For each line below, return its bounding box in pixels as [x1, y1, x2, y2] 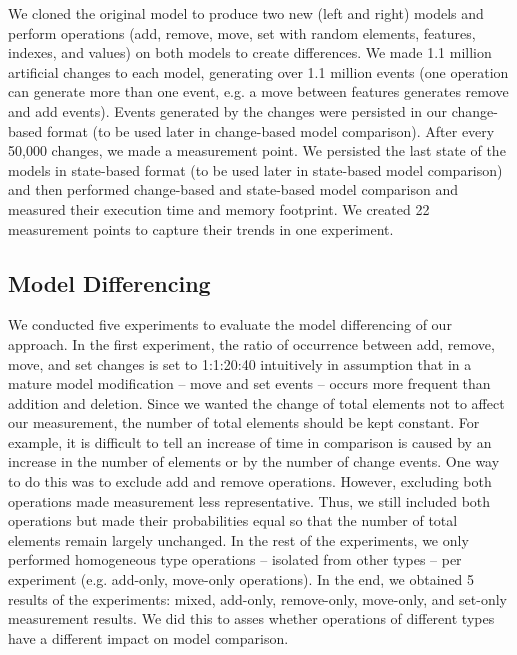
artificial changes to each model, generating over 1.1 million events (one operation [8, 61, 509, 82]
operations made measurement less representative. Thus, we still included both [8, 490, 491, 511]
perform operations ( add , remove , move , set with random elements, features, [8, 22, 476, 43]
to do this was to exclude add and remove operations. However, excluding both [8, 471, 492, 492]
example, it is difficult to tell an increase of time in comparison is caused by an [8, 431, 492, 452]
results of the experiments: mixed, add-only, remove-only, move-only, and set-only [8, 588, 507, 609]
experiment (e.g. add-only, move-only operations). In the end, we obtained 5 [8, 569, 475, 590]
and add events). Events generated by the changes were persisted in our [8, 100, 447, 121]
